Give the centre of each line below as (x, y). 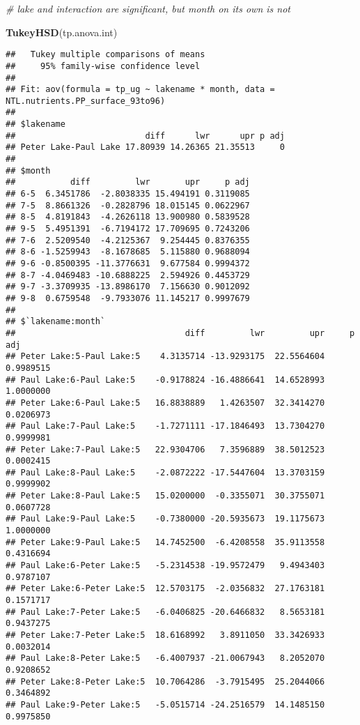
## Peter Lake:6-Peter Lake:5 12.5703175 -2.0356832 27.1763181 (165, 589)
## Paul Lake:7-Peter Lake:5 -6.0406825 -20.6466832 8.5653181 (165, 612)
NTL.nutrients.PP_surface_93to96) (86, 101)
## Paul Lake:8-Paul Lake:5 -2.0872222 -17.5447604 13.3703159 (165, 472)
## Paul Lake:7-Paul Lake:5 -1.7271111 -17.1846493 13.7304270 (165, 426)
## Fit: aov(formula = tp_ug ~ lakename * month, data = (140, 90)
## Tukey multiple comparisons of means (105, 55)
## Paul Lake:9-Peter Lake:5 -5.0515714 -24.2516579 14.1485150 (165, 704)
